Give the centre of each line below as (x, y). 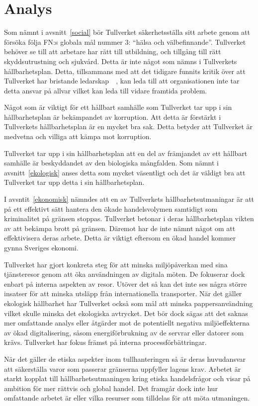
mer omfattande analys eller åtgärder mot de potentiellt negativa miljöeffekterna (127, 323)
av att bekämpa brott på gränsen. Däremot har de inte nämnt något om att (120, 228)
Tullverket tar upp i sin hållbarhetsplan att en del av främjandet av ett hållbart (126, 153)
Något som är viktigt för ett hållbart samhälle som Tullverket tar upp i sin (118, 107)
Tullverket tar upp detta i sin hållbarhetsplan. (74, 182)
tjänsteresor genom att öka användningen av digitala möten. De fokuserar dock (125, 274)
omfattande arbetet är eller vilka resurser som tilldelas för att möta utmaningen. (127, 398)
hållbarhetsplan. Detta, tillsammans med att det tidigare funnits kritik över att (125, 71)
